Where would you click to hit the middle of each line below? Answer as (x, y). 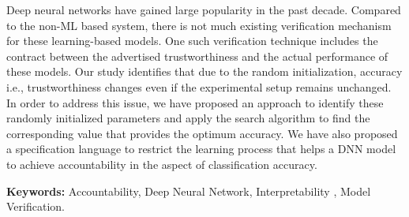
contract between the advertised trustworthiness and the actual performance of (197, 56)
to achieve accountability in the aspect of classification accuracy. (162, 164)
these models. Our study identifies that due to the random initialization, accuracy (204, 71)
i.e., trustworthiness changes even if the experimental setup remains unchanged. (199, 86)
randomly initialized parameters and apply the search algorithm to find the (188, 118)
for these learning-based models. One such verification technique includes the (192, 41)
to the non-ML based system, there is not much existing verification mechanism (199, 25)
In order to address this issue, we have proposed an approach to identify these (195, 102)
